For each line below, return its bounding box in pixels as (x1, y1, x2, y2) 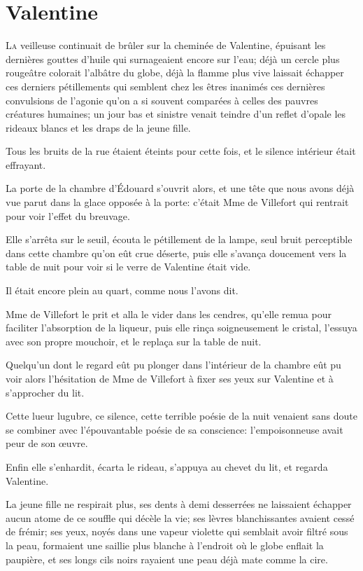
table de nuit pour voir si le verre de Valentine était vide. (6, 259, 251, 274)
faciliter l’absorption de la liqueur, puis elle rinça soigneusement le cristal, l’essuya (6, 320, 357, 335)
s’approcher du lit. (6, 385, 85, 399)
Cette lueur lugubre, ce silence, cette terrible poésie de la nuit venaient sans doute (6, 408, 357, 423)
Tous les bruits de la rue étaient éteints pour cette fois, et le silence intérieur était (6, 144, 356, 158)
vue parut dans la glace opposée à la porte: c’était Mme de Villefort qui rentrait (6, 195, 349, 209)
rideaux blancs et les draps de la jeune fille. (6, 120, 191, 135)
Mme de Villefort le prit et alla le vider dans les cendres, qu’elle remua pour (6, 306, 332, 321)
